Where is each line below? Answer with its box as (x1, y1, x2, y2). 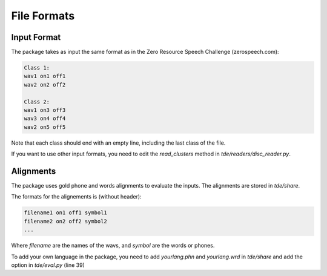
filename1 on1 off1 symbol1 (24, 209, 107, 216)
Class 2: (24, 98, 50, 105)
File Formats (11, 9, 75, 22)
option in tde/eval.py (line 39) (11, 261, 85, 269)
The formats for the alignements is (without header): (11, 193, 142, 200)
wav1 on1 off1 (24, 73, 66, 80)
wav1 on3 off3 (24, 107, 66, 113)
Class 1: (24, 64, 50, 71)
